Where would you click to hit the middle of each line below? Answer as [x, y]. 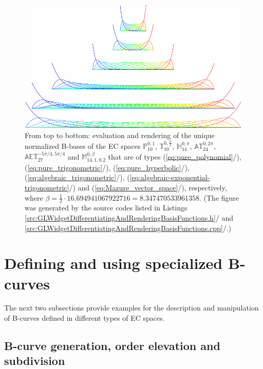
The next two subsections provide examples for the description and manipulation [131, 308]
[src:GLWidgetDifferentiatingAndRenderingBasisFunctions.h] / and [129, 217]
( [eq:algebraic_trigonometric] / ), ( [77, 177]
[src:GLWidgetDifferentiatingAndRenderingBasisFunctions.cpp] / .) [128, 228]
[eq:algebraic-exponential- [170, 177]
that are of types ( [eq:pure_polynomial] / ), [175, 156]
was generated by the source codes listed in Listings [106, 208]
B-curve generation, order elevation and [112, 346]
